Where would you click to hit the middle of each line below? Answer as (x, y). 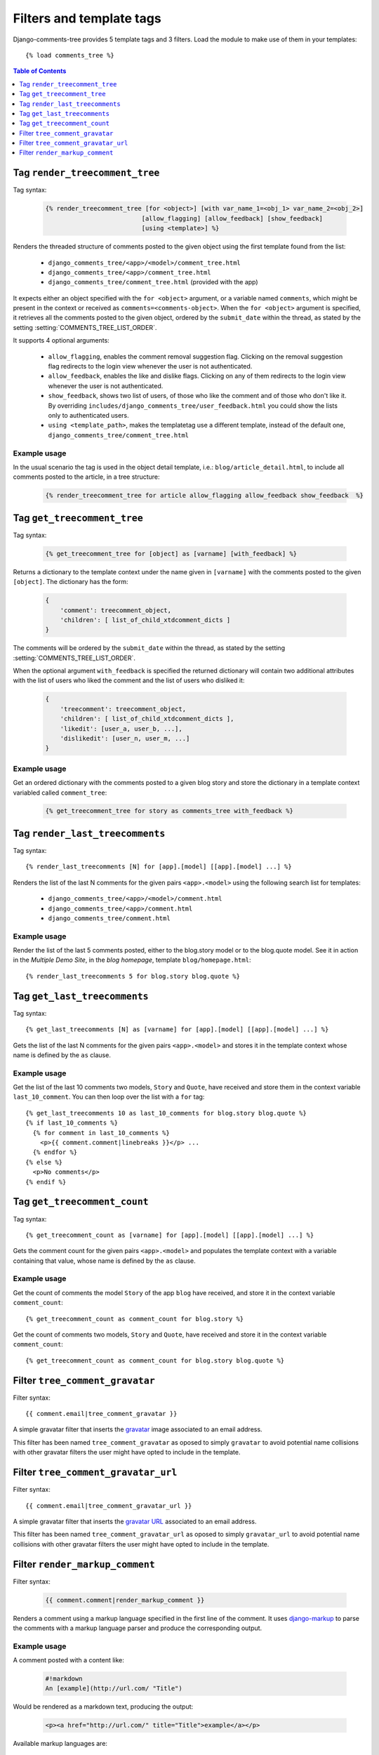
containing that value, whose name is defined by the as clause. (104, 1261)
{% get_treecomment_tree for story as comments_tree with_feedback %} (169, 811)
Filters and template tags (87, 18)
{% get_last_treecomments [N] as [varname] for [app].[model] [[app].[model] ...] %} (177, 1029)
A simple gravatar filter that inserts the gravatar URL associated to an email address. (135, 1521)
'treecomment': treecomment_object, (123, 709)
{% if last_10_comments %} (72, 1123)
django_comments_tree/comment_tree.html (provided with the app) (153, 282)
